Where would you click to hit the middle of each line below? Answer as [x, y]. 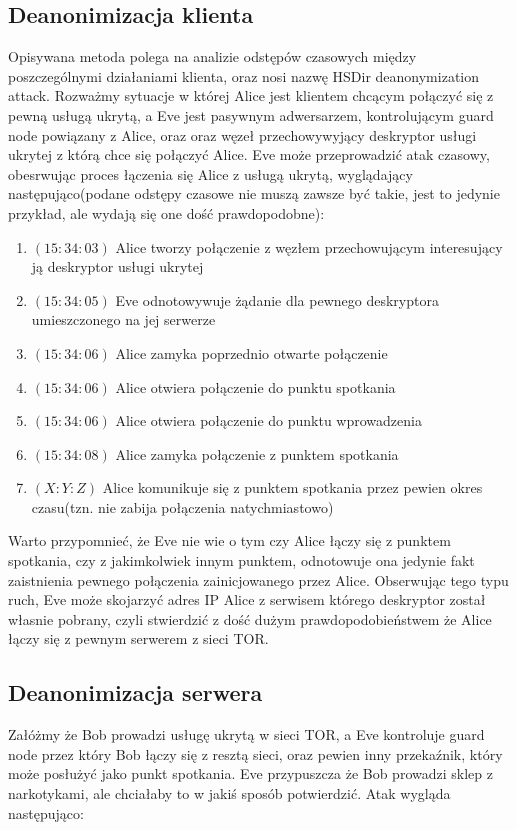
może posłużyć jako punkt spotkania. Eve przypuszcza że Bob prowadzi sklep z [250, 773]
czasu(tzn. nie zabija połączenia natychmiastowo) [182, 506]
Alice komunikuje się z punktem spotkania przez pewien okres [292, 487]
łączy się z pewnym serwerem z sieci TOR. [138, 638]
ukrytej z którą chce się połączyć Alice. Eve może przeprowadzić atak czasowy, [249, 154]
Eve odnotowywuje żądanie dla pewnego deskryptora [277, 299]
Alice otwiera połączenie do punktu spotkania [255, 386]
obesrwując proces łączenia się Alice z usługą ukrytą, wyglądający [210, 173]
